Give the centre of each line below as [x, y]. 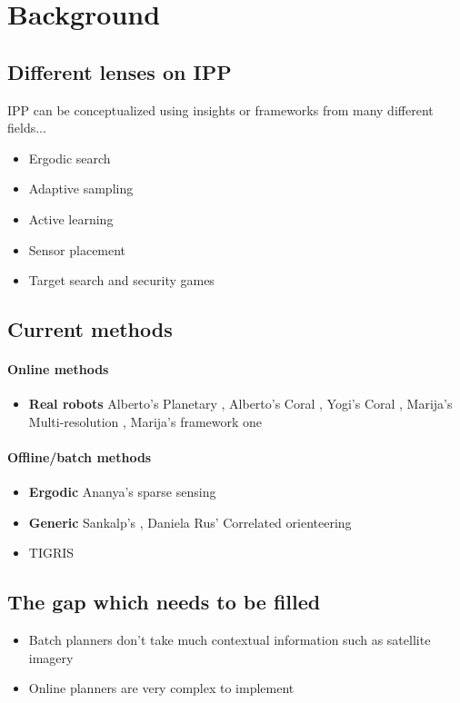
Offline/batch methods [80, 457]
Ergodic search [70, 158]
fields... [27, 128]
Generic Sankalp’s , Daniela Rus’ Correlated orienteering [190, 522]
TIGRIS [51, 553]
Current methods [90, 329]
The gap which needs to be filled [164, 602]
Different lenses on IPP [120, 71]
